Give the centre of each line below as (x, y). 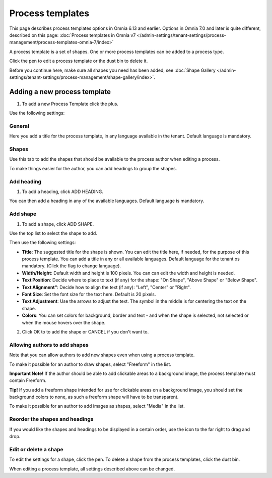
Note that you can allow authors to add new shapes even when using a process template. (102, 355)
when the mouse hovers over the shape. (64, 322)
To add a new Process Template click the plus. (70, 104)
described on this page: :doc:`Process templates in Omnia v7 (73, 35)
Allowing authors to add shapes (49, 345)
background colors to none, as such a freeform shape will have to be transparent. (94, 397)
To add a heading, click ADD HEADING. (62, 192)
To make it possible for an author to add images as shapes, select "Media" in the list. (97, 406)
